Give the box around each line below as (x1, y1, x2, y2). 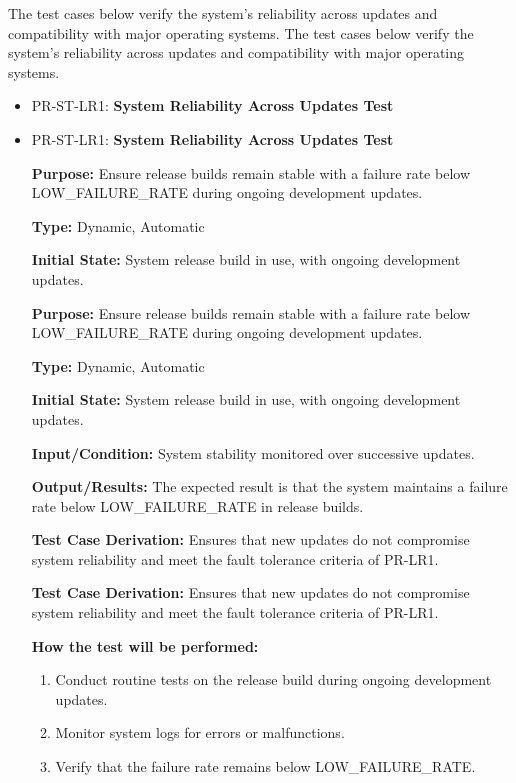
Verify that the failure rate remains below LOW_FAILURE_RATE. (55, 756, 476, 777)
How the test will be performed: (31, 635, 259, 656)
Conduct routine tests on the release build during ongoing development (55, 669, 492, 690)
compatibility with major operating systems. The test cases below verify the (8, 22, 474, 43)
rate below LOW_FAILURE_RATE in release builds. (31, 495, 364, 516)
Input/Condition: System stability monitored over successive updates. (31, 442, 475, 463)
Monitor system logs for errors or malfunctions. (55, 722, 345, 743)
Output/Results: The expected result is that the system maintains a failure (31, 476, 508, 497)
